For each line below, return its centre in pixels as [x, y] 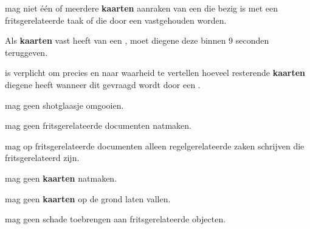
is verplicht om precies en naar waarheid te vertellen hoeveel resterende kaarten [155, 73]
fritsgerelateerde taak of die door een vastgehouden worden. [116, 20]
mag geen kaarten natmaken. [61, 178]
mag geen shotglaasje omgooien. [64, 105]
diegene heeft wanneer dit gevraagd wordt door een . [103, 84]
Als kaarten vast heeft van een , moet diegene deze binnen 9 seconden [137, 40]
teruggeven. [26, 52]
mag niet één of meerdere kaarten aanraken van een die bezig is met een [141, 8]
